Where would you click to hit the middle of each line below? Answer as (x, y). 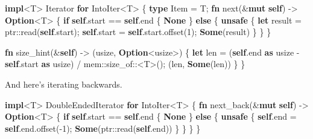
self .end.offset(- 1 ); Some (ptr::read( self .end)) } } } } (103, 128)
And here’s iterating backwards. (64, 84)
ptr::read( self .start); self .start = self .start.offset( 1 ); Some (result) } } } (138, 32)
